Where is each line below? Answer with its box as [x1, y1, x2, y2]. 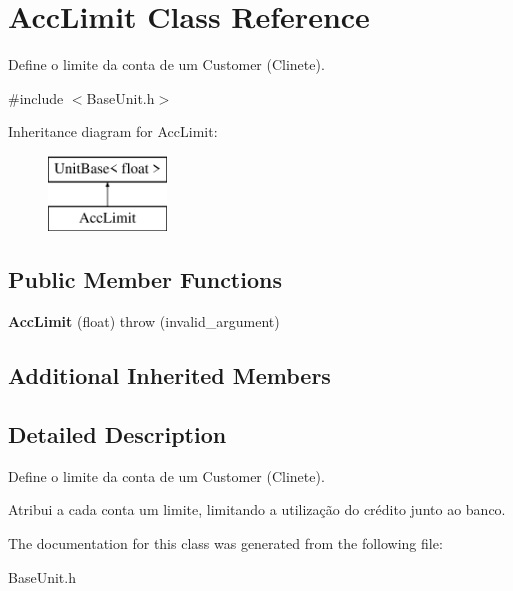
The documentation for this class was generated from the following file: [8, 533, 443, 554]
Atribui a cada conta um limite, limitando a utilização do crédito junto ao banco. [8, 499, 506, 520]
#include [8, 87, 64, 108]
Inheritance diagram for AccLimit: [8, 121, 218, 142]
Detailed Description [8, 419, 227, 450]
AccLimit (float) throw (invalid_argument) [8, 311, 280, 332]
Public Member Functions [8, 264, 282, 295]
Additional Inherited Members [8, 360, 331, 391]
